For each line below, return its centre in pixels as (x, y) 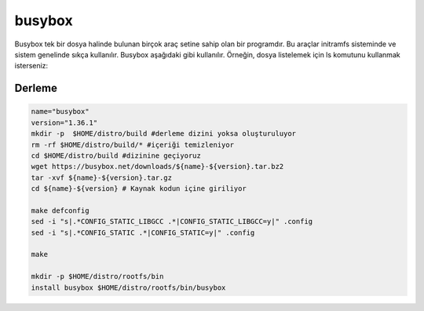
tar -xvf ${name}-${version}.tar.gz (102, 177)
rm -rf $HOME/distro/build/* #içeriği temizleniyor (133, 145)
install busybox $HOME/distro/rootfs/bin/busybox (128, 287)
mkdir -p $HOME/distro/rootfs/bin (97, 276)
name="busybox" (60, 112)
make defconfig (60, 210)
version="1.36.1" (64, 123)
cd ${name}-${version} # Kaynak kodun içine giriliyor (139, 189)
